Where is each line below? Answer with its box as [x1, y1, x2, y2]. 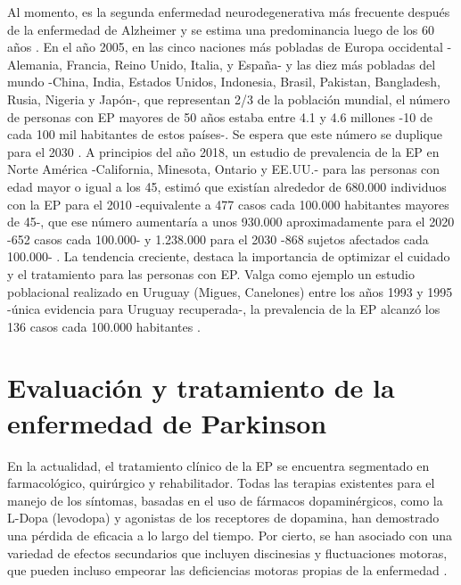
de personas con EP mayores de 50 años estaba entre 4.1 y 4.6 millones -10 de [7, 107, 432, 126]
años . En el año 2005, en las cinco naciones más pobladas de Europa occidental [7, 37, 443, 56]
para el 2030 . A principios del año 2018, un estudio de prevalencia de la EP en [7, 142, 440, 161]
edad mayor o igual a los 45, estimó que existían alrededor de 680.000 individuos [7, 177, 447, 195]
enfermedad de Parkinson [7, 404, 327, 441]
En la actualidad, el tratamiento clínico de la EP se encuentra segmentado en [7, 456, 430, 474]
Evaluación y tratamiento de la [7, 369, 395, 406]
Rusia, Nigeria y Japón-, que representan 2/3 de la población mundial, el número [7, 89, 450, 108]
